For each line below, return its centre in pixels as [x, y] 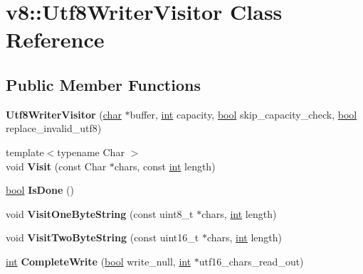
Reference [55, 39]
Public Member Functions [103, 84]
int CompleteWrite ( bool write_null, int [99, 261]
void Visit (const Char [56, 166]
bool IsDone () [40, 190]
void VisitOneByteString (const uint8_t [100, 213]
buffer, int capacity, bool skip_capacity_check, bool [243, 114]
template [25, 152]
